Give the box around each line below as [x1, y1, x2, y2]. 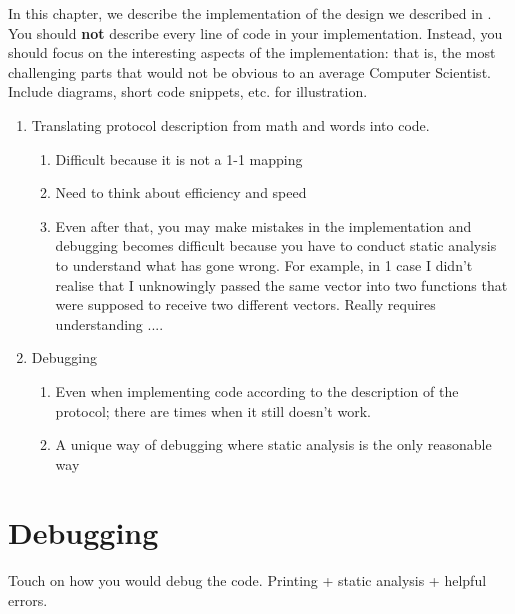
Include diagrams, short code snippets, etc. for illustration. [8, 81, 368, 102]
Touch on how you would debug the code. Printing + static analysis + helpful [8, 570, 487, 591]
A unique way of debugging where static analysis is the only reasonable [55, 434, 492, 455]
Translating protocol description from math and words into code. [31, 114, 430, 135]
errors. [8, 590, 48, 610]
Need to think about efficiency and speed [55, 182, 307, 203]
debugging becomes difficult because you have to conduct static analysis [55, 235, 497, 256]
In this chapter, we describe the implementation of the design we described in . [8, 3, 492, 23]
